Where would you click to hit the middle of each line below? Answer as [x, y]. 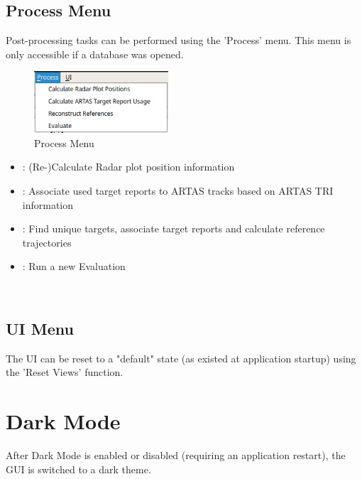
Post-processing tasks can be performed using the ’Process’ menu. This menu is [179, 40]
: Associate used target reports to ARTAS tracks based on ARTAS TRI [178, 191]
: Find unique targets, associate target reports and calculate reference [174, 228]
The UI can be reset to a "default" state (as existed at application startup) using [181, 358]
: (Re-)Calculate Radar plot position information [128, 167]
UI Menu [40, 329]
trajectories [47, 242]
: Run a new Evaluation [74, 266]
